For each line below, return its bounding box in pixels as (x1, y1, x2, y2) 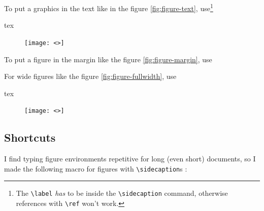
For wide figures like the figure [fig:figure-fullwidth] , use (4, 71, 177, 81)
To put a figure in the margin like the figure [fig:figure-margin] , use (4, 54, 212, 64)
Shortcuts (4, 130, 56, 145)
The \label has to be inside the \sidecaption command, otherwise (16, 188, 228, 198)
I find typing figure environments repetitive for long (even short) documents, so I (4, 153, 256, 164)
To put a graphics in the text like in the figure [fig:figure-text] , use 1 (4, 2, 213, 13)
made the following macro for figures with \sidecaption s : (4, 163, 187, 174)
